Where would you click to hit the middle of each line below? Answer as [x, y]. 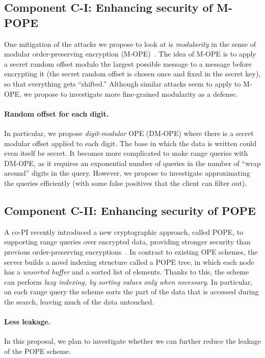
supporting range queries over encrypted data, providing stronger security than [127, 242]
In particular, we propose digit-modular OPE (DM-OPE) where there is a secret [129, 133]
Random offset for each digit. [57, 113]
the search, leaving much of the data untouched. [79, 301]
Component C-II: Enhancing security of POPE [130, 210]
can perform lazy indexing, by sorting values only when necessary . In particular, [128, 281]
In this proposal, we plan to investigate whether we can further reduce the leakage [133, 341]
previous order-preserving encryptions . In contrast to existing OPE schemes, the [131, 251]
